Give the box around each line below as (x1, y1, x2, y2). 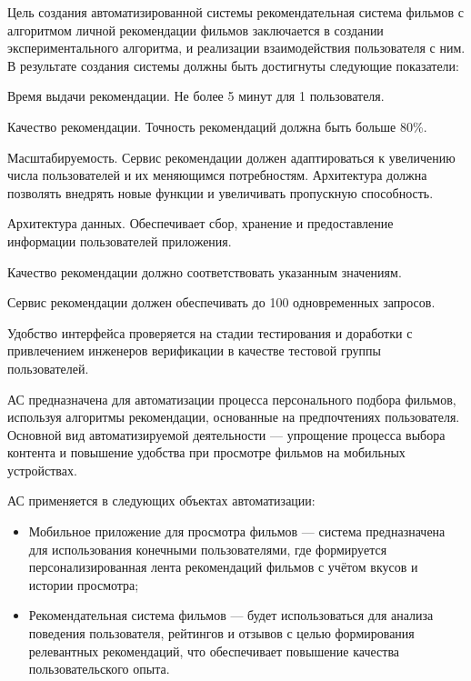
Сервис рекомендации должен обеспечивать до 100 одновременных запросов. (7, 293, 436, 312)
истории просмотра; (28, 575, 139, 594)
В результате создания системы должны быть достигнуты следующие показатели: (7, 55, 459, 75)
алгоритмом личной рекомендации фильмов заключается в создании (7, 20, 384, 39)
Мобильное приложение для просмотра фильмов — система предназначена (28, 522, 446, 541)
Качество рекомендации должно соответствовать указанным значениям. (7, 262, 402, 281)
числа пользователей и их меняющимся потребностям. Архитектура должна (7, 165, 427, 185)
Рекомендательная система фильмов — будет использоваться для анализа (28, 606, 434, 625)
